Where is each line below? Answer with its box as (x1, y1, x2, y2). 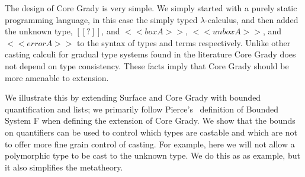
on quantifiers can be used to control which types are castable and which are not (5, 125, 297, 138)
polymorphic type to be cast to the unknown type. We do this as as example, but (5, 149, 300, 162)
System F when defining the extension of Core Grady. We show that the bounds (5, 114, 296, 127)
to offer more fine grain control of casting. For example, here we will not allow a (5, 137, 295, 150)
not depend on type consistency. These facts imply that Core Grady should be (5, 59, 289, 72)
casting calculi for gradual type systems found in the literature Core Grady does (5, 48, 296, 60)
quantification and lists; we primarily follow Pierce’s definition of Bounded (5, 102, 279, 115)
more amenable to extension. (5, 71, 109, 83)
